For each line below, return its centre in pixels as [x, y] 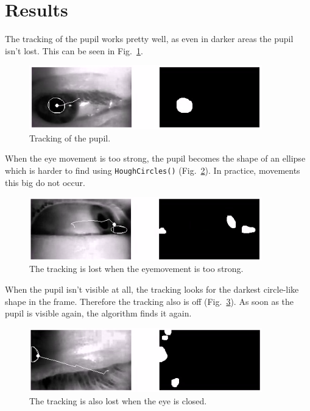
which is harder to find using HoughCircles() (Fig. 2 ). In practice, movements [153, 170]
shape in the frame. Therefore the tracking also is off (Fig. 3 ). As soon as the [150, 301]
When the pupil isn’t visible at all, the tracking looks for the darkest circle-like [152, 289]
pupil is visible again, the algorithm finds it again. [98, 313]
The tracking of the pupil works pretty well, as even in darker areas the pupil [149, 39]
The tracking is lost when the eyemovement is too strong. [136, 269]
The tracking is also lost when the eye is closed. [118, 400]
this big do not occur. [45, 182]
